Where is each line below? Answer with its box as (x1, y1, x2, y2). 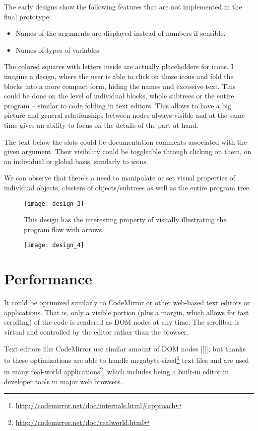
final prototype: (4, 11, 51, 21)
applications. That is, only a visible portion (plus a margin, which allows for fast (4, 307, 249, 317)
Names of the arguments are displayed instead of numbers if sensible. (15, 28, 226, 38)
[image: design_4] (24, 242, 84, 249)
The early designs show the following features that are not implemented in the (4, 1, 242, 11)
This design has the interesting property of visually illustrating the (24, 214, 227, 225)
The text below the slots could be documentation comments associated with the (4, 136, 247, 147)
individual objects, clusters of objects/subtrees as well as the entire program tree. (4, 182, 251, 192)
